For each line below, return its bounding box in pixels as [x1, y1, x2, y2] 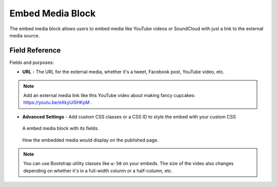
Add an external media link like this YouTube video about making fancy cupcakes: [23, 92, 196, 99]
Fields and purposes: [9, 59, 54, 65]
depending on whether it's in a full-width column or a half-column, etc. [23, 168, 173, 174]
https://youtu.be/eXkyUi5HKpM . [23, 100, 92, 106]
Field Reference [9, 46, 61, 55]
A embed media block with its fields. [22, 125, 100, 131]
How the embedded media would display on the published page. [22, 137, 159, 143]
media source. [9, 32, 40, 38]
